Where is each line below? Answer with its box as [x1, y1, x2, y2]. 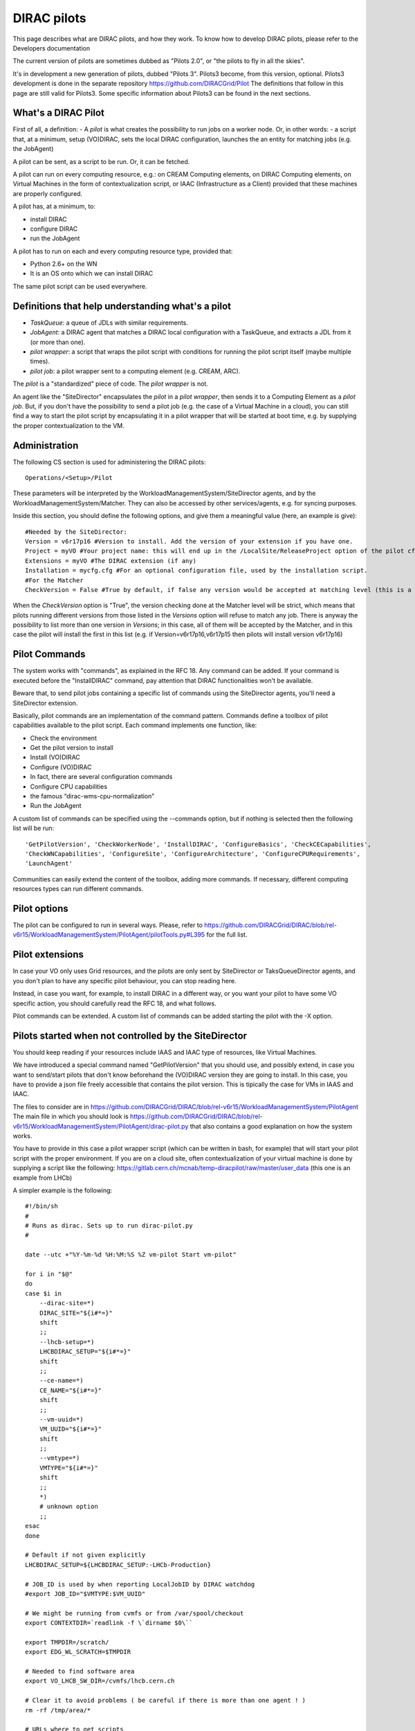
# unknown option [39, 1503, 98, 1511]
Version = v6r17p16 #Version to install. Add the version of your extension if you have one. [25, 537, 353, 545]
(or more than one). [30, 338, 86, 346]
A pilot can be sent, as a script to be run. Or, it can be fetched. [12, 157, 190, 165]
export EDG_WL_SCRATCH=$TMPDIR [25, 1648, 131, 1656]
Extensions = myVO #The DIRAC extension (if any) [25, 557, 197, 564]
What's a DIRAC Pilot [12, 107, 105, 119]
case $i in [25, 1289, 62, 1298]
